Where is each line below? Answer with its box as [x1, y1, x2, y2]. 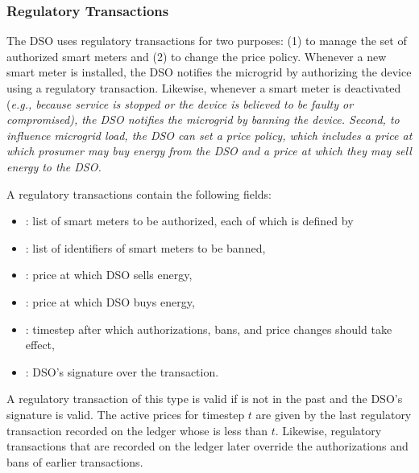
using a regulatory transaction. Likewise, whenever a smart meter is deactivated [6, 80, 401, 96]
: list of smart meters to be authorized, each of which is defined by [25, 212, 354, 229]
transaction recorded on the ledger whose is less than [6, 422, 268, 438]
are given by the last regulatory [255, 405, 412, 422]
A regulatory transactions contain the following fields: [6, 185, 272, 202]
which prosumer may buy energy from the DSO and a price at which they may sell [6, 142, 412, 159]
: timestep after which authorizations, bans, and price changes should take [25, 320, 392, 337]
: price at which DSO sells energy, [25, 266, 193, 283]
